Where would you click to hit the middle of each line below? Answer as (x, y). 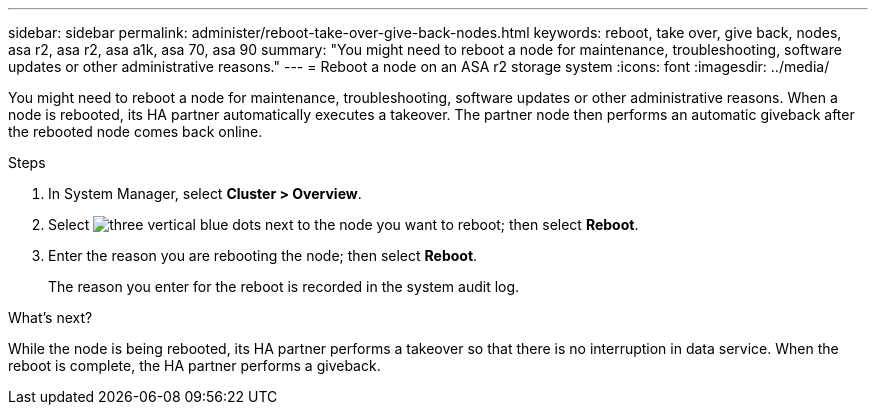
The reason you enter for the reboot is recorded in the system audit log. (284, 286)
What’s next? (50, 317)
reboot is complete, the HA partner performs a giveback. (194, 365)
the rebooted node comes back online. (135, 131)
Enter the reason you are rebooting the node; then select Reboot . (263, 255)
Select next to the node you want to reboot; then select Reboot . (343, 224)
